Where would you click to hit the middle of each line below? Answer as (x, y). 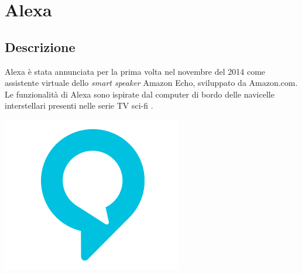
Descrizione (40, 46)
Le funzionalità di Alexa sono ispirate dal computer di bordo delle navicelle (140, 94)
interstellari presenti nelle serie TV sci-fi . (79, 105)
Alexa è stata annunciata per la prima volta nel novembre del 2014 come (135, 71)
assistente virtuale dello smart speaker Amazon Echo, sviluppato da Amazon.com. (151, 83)
